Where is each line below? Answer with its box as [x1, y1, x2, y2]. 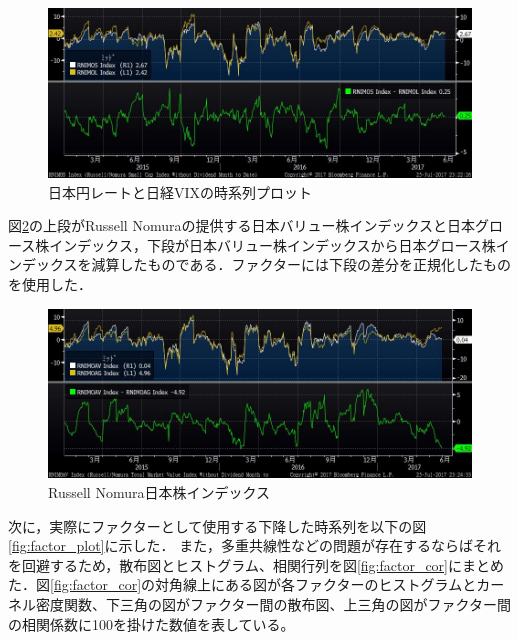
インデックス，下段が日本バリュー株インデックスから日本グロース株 [49, 234, 496, 255]
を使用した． [8, 273, 92, 294]
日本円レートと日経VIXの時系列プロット [48, 181, 313, 202]
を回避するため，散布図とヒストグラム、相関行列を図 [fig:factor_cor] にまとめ [8, 554, 504, 575]
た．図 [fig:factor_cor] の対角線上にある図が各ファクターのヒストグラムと [8, 574, 477, 595]
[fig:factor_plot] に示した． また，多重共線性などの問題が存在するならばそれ [8, 535, 501, 556]
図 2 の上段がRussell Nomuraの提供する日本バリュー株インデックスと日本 [8, 215, 476, 236]
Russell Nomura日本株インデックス [48, 482, 271, 503]
